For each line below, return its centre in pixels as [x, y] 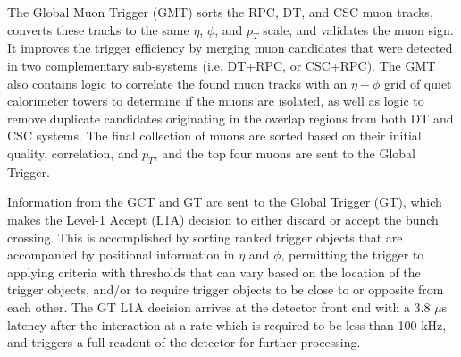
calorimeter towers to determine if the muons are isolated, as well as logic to [216, 101]
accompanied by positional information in [121, 255]
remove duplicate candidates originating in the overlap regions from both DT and [230, 118]
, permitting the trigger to [352, 255]
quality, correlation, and [73, 153]
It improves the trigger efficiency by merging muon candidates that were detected [230, 48]
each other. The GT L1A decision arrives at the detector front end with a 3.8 [219, 306]
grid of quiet [418, 83]
